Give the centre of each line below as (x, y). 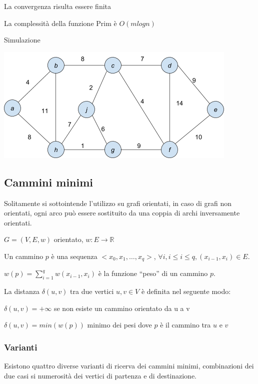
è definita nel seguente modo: (186, 291)
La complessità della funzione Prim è (60, 23)
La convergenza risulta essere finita (58, 6)
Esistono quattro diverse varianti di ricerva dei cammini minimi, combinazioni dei (129, 366)
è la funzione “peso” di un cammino (153, 273)
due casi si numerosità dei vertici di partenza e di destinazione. (100, 375)
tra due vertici (92, 291)
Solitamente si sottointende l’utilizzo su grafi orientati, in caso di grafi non (118, 203)
